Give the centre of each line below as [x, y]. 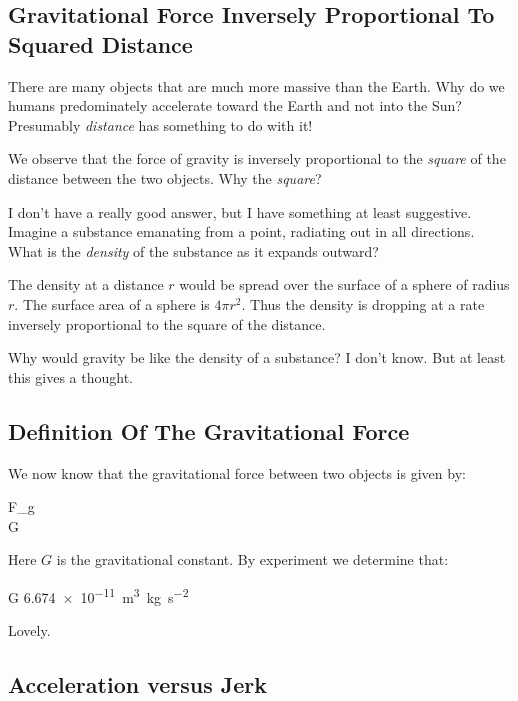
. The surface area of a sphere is [112, 303]
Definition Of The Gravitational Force [209, 430]
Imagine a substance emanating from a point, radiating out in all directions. [241, 231]
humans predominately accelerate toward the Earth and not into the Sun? [235, 105]
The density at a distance [86, 284]
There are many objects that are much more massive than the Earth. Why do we [256, 85]
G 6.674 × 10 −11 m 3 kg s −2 [98, 595]
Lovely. [29, 630]
